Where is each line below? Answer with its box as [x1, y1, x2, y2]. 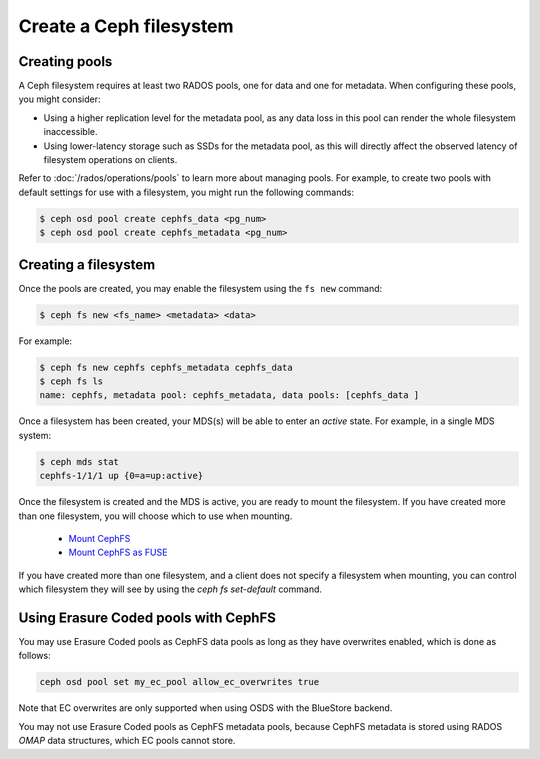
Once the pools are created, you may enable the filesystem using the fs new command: [18, 282, 383, 294]
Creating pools [18, 53, 113, 70]
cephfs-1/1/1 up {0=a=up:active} [39, 470, 204, 482]
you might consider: [18, 93, 101, 105]
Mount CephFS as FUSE [68, 546, 168, 559]
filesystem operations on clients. [43, 154, 178, 166]
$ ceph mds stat [39, 456, 120, 467]
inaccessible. [43, 126, 99, 138]
